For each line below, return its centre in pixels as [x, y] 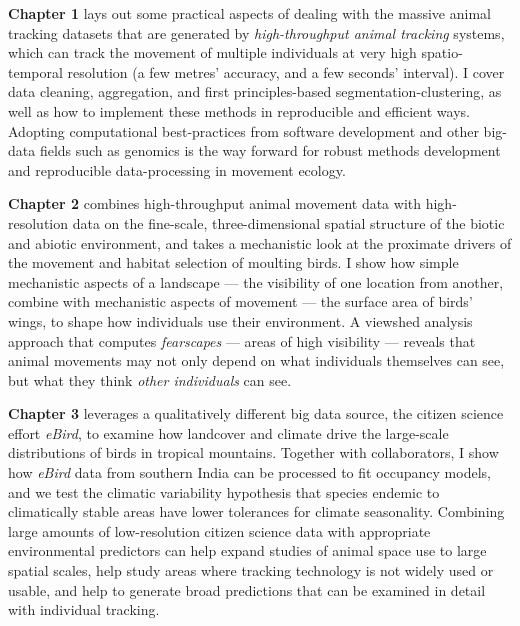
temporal [35, 71]
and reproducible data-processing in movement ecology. [177, 169]
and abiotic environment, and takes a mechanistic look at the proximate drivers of [260, 242]
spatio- [442, 52]
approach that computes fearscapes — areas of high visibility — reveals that [242, 340]
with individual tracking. [84, 609]
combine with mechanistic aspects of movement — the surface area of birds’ [240, 301]
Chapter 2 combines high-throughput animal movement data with [215, 203]
